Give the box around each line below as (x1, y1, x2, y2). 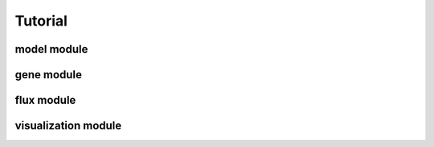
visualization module (14, 119, 122, 133)
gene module (14, 68, 82, 81)
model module (14, 42, 88, 56)
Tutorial (14, 12, 68, 30)
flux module (14, 93, 76, 107)
